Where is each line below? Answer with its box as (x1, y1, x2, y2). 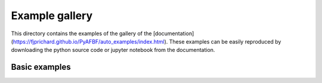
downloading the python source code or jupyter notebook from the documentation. (11, 47, 215, 54)
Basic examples (11, 62, 71, 72)
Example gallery (11, 9, 93, 22)
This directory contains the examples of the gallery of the (11, 30, 152, 37)
